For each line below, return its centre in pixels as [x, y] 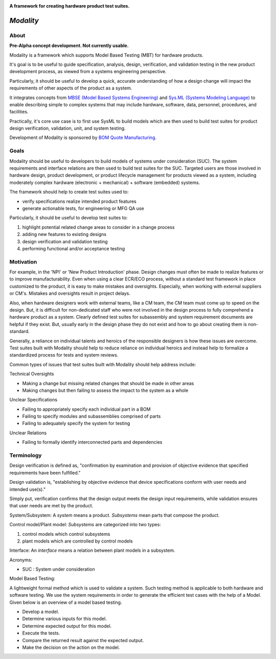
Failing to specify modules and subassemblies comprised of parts [91, 416]
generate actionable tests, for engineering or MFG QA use [83, 208]
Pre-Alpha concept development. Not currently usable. [69, 45]
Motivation [23, 262]
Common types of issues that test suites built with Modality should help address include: [103, 364]
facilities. [19, 112]
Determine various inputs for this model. [64, 619]
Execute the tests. [41, 633]
